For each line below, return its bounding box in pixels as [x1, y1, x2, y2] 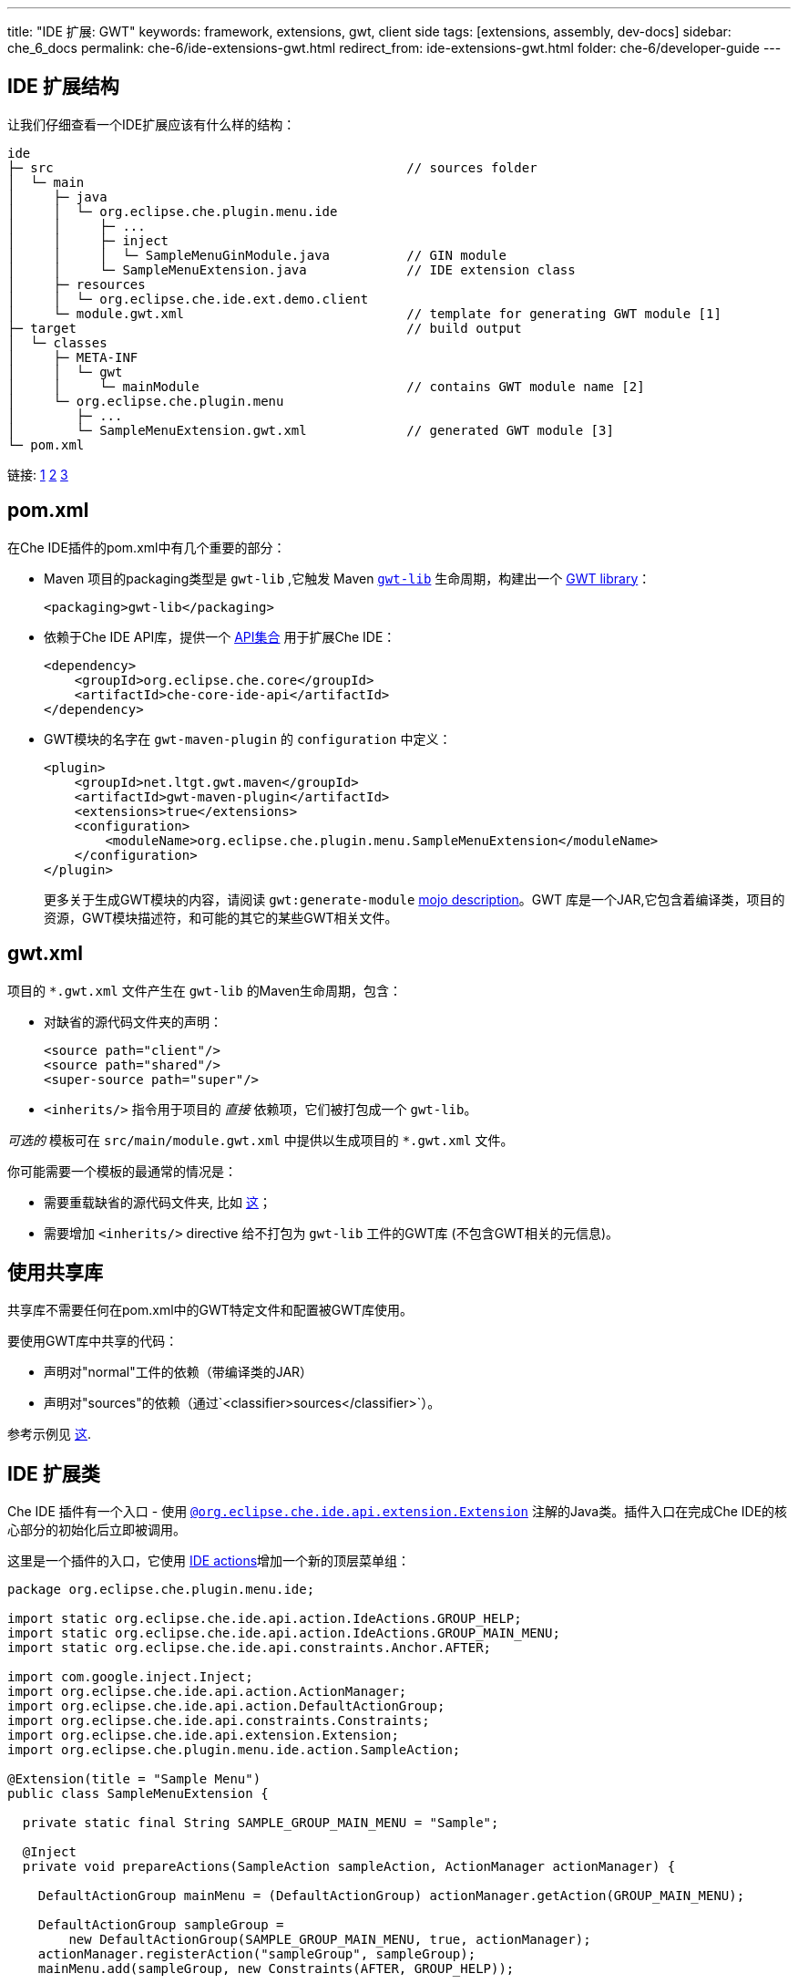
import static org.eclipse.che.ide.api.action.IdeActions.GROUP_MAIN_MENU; [7, 1626, 560, 1641]
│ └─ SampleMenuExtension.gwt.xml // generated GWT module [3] [7, 422, 614, 438]
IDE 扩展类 [7, 1462, 100, 1485]
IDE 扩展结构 [7, 75, 119, 98]
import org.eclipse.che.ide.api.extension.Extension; [7, 1728, 399, 1743]
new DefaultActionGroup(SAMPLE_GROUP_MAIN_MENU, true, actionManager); [68, 1932, 591, 1948]
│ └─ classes [7, 335, 107, 350]
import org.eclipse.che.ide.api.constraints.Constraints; [7, 1713, 430, 1729]
